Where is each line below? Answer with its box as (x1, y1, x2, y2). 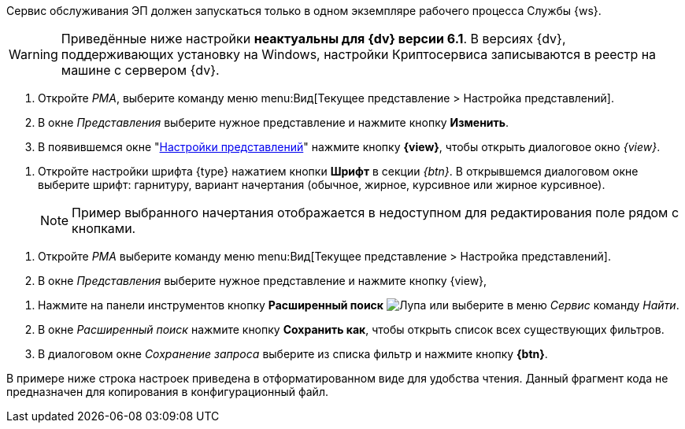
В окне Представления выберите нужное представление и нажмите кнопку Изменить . (38, 116, 509, 129)
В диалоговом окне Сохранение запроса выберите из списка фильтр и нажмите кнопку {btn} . (38, 347, 548, 361)
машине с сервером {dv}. (61, 62, 220, 78)
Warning (9, 46, 58, 62)
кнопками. (72, 220, 136, 236)
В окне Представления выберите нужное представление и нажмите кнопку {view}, (38, 274, 487, 287)
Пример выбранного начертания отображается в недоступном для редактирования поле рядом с (72, 205, 679, 220)
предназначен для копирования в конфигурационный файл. (6, 385, 328, 398)
